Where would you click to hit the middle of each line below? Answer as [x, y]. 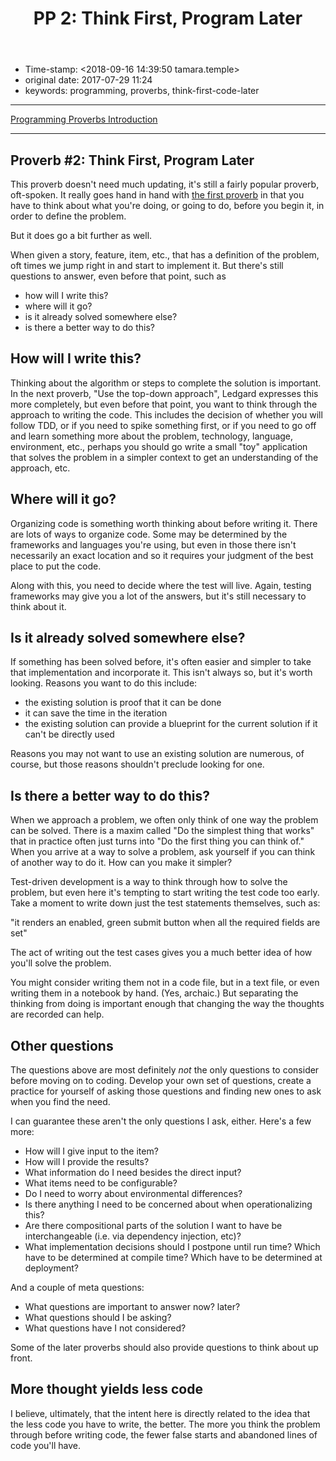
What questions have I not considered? [105, 1328]
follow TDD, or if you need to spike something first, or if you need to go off [163, 425]
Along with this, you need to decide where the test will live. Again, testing [161, 585]
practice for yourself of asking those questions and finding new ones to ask [166, 1091]
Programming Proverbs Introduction [84, 119]
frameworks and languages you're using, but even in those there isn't [153, 544]
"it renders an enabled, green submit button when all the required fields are [165, 923]
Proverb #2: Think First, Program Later [132, 160]
